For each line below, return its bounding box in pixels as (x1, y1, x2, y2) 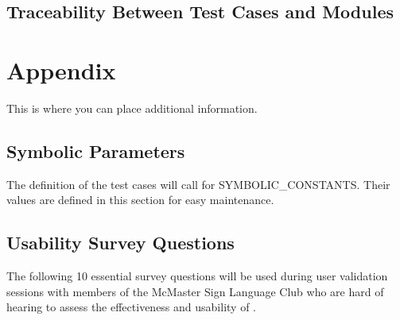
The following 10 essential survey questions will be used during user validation (6, 268, 388, 284)
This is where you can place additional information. (6, 99, 258, 116)
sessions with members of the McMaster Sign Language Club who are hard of (6, 283, 384, 299)
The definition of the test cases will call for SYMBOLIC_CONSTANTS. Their (6, 175, 390, 192)
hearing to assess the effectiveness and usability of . (6, 299, 256, 315)
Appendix (6, 53, 116, 86)
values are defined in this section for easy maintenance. (6, 191, 274, 208)
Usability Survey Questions (6, 230, 235, 255)
